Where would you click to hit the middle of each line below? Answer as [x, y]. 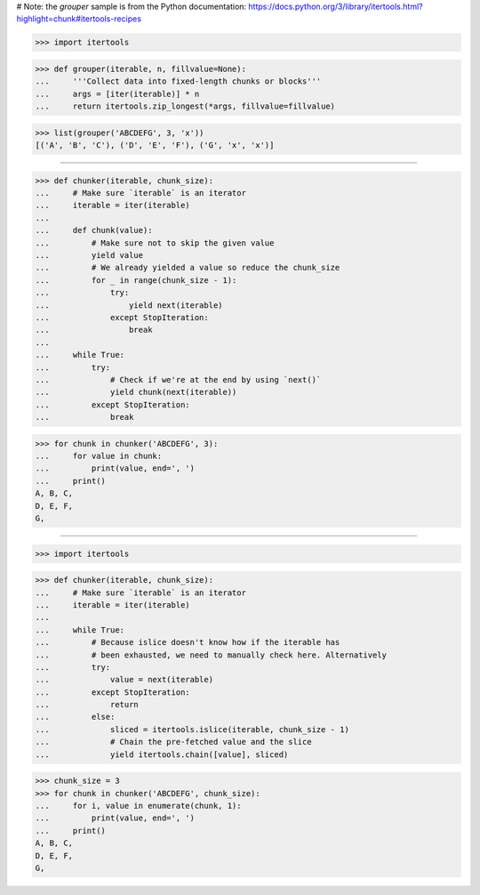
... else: [75, 717]
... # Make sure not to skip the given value [155, 243]
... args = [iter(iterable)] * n [117, 94]
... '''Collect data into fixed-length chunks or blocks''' [178, 81]
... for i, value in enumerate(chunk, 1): [138, 806]
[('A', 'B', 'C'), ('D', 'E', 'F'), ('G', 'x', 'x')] [155, 145]
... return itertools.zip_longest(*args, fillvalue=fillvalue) [185, 106]
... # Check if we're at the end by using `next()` [178, 379]
